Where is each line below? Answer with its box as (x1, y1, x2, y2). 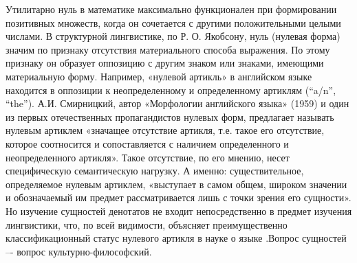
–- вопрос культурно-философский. (6, 244, 152, 258)
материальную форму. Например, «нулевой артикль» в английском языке (6, 69, 312, 83)
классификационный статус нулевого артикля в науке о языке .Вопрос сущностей (6, 231, 347, 245)
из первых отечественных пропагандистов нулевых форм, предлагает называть (6, 109, 334, 124)
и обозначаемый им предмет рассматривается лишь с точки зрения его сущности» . (6, 190, 351, 205)
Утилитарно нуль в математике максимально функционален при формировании (6, 2, 337, 16)
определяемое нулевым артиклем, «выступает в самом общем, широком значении (6, 176, 347, 191)
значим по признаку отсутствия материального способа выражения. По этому (6, 42, 330, 56)
